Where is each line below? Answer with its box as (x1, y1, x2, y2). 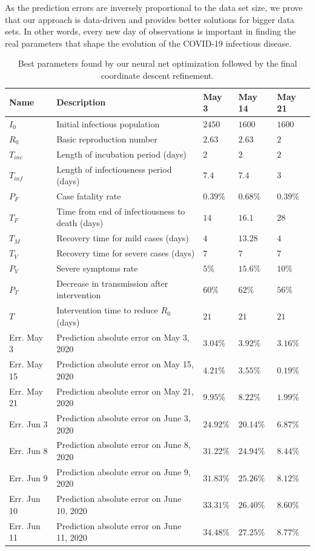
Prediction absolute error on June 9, (56, 465, 191, 478)
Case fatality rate (56, 189, 121, 202)
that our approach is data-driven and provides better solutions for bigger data (5, 13, 294, 25)
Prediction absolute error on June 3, (56, 411, 191, 424)
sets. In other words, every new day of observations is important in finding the (5, 25, 296, 38)
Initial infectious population (56, 118, 160, 130)
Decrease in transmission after (56, 276, 168, 289)
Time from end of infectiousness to (56, 204, 185, 217)
